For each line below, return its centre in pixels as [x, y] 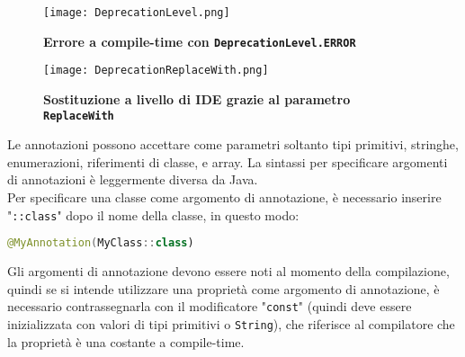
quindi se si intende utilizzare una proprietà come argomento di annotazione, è [224, 288]
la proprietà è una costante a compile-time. [126, 341]
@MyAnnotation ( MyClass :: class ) [101, 243]
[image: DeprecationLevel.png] [137, 13]
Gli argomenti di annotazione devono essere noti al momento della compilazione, [228, 271]
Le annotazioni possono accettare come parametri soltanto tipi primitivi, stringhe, [233, 144]
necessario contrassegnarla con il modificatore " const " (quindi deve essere [210, 306]
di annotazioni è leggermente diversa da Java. [133, 179]
